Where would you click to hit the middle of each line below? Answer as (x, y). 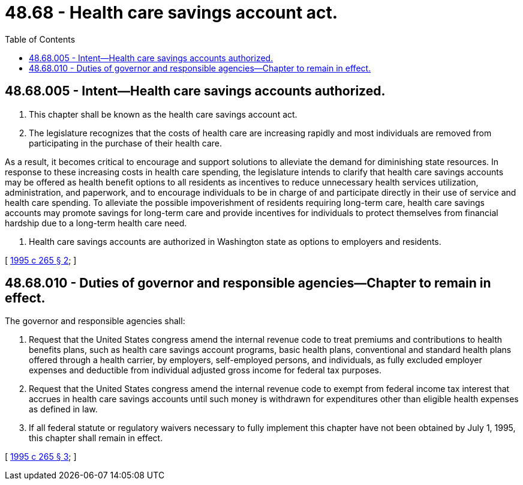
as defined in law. (63, 409)
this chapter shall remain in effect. (96, 438)
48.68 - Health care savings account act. (172, 13)
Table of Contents (40, 39)
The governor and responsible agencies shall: (95, 321)
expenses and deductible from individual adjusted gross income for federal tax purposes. (205, 370)
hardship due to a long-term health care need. (96, 223)
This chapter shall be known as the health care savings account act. (163, 114)
